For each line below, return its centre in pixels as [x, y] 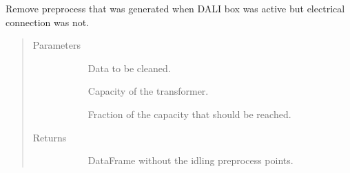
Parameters [56, 45]
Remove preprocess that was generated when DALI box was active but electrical [175, 8]
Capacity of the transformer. [148, 91]
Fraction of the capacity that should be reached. [189, 114]
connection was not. [48, 22]
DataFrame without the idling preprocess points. [191, 160]
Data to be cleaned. [129, 68]
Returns [50, 137]
